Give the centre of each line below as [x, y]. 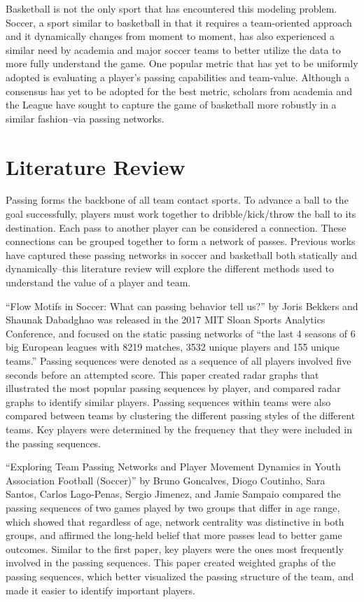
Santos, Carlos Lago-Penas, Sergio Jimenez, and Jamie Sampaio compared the [173, 494]
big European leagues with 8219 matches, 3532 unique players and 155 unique [173, 347]
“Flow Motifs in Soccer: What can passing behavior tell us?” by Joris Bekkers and [182, 306]
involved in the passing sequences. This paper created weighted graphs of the [171, 562]
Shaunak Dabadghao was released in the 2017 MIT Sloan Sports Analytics [166, 320]
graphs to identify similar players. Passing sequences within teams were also [168, 401]
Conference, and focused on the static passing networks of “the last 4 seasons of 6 [181, 333]
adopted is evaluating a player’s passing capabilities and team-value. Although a [178, 77]
